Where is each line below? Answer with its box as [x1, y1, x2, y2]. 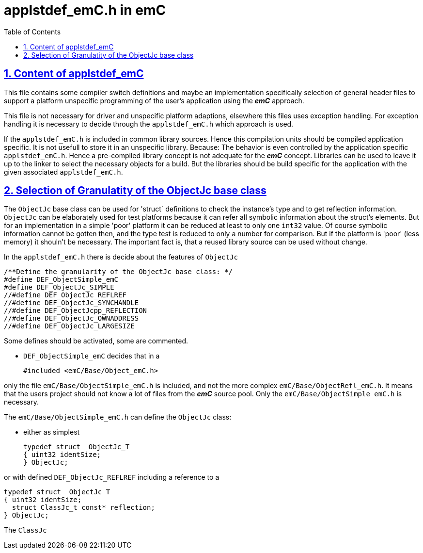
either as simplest [23, 428, 80, 437]
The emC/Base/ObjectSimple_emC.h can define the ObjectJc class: [4, 413, 232, 422]
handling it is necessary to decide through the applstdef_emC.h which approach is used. [4, 119, 294, 128]
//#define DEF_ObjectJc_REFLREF [4, 291, 126, 299]
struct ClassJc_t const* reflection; [12, 504, 155, 512]
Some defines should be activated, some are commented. [4, 337, 188, 345]
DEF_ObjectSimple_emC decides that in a [23, 352, 160, 360]
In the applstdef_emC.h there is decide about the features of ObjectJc [4, 253, 238, 261]
